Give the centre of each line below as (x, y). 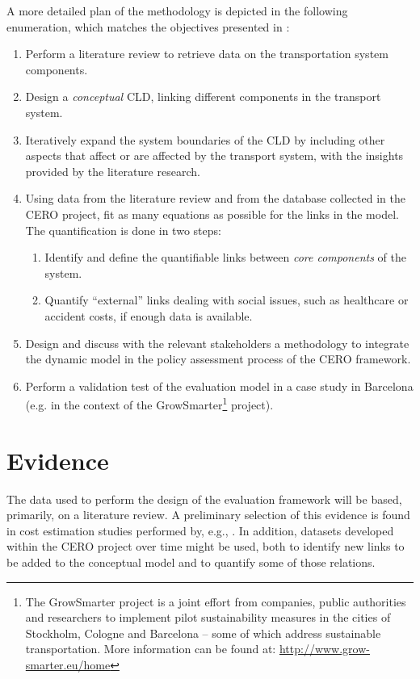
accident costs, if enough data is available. (149, 315)
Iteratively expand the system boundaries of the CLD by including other (205, 139)
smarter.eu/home (68, 664)
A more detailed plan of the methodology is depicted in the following (177, 10)
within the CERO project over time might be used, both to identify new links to (206, 546)
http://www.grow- (324, 649)
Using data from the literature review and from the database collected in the (215, 198)
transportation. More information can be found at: (151, 649)
